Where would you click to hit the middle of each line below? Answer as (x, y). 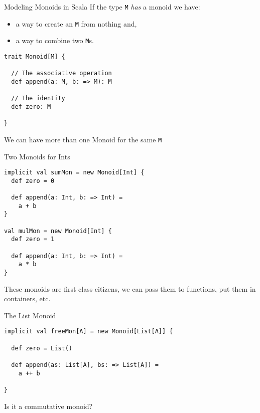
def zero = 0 (33, 181)
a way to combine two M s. (55, 40)
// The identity (38, 98)
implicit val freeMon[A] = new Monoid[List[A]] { (89, 332)
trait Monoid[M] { (35, 56)
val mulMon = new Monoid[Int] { (58, 231)
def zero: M (31, 107)
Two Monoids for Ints (37, 156)
